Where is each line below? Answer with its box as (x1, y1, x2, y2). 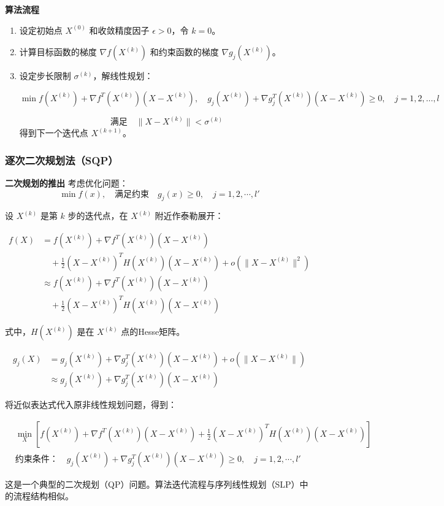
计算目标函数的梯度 (19, 45, 97, 58)
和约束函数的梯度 (150, 45, 219, 58)
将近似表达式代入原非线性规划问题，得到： (5, 398, 177, 411)
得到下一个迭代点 (19, 126, 88, 139)
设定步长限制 (19, 69, 71, 82)
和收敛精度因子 (89, 23, 150, 36)
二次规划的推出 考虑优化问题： (5, 177, 128, 190)
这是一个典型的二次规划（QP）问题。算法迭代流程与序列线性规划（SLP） (5, 477, 300, 490)
